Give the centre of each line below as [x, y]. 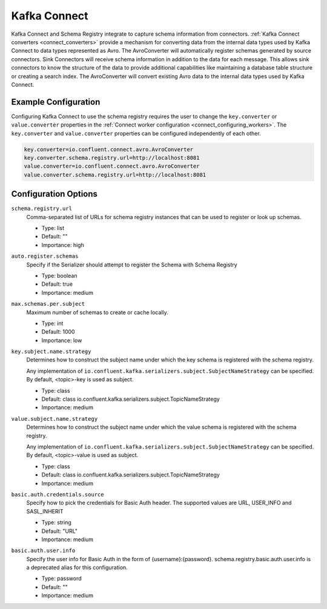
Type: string [57, 522]
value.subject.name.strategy [54, 419]
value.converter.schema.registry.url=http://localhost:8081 [115, 175]
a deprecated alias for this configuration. [77, 568]
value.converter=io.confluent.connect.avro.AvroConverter [112, 166]
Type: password [61, 579]
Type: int [52, 323]
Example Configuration [56, 102]
